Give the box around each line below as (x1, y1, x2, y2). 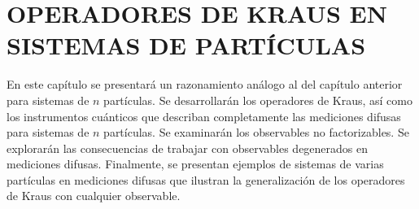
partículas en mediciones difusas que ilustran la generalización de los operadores (7, 171, 405, 188)
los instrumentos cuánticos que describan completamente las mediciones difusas (7, 107, 401, 124)
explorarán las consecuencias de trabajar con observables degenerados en (7, 139, 369, 156)
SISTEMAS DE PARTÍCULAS (7, 28, 366, 62)
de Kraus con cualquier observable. (7, 187, 181, 204)
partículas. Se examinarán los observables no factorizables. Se (103, 124, 409, 141)
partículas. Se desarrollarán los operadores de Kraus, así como (103, 91, 413, 108)
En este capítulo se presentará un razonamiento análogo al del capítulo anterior (7, 76, 403, 93)
